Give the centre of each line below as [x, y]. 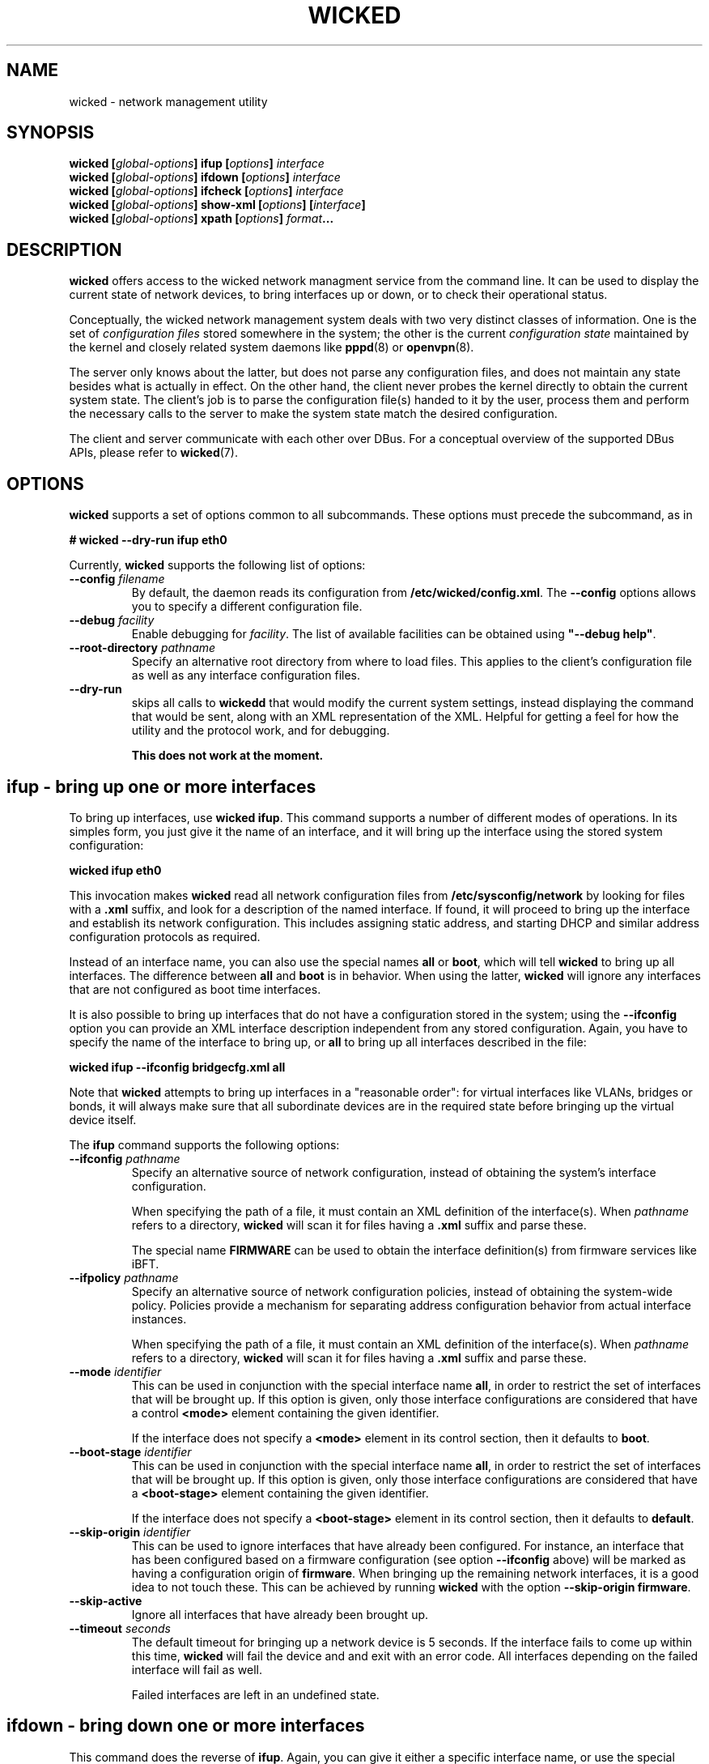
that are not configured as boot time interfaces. [195, 989]
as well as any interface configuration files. [246, 675]
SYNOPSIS [51, 133]
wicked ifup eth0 [115, 870]
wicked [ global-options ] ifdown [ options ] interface [205, 177]
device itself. [103, 1119]
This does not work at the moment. [227, 756]
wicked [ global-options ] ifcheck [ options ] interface [206, 191]
